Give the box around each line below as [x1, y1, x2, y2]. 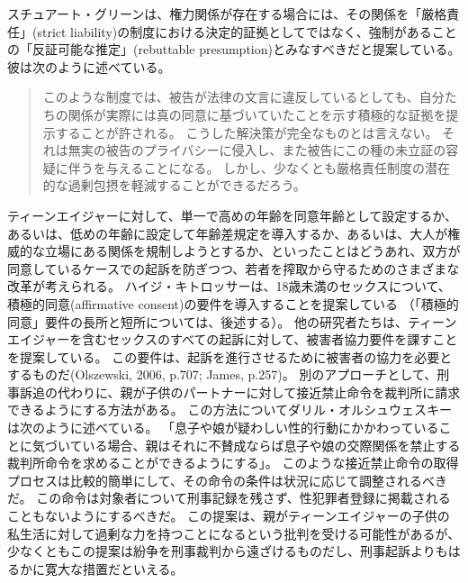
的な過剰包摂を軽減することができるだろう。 [42, 176, 306, 195]
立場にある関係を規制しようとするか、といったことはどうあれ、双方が [44, 241, 461, 260]
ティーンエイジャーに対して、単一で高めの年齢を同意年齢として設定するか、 [7, 205, 457, 224]
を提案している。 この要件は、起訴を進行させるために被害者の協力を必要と [7, 347, 453, 366]
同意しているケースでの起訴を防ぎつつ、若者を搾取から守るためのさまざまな [7, 259, 460, 278]
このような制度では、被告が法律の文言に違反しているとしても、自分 [42, 87, 445, 106]
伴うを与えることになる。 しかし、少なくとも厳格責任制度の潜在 [67, 158, 451, 177]
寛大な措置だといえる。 [44, 559, 184, 578]
